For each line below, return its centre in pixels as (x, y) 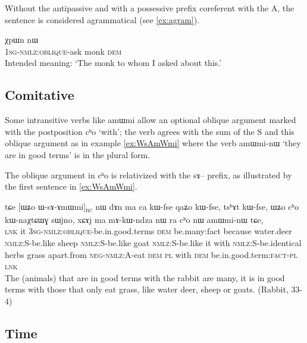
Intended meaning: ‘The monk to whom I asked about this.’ (113, 63)
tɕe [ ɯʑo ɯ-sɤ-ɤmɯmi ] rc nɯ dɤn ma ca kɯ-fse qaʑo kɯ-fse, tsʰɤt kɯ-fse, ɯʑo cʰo (152, 207)
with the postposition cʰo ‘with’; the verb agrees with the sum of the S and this (150, 131)
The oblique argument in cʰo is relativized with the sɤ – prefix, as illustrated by (148, 174)
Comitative (40, 95)
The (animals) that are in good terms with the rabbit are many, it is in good (145, 277)
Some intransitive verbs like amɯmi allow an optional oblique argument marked (151, 120)
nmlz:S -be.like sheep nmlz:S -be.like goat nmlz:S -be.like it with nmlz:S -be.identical (153, 243)
